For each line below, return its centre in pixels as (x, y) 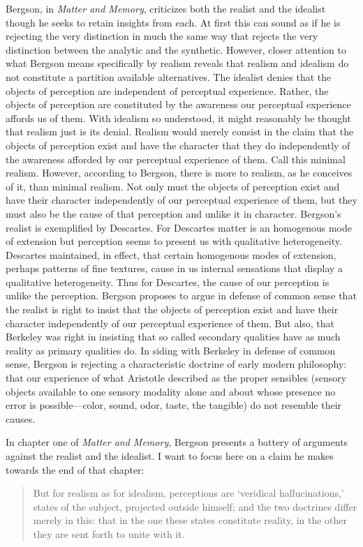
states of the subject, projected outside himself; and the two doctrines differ (195, 506)
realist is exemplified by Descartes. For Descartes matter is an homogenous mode (179, 227)
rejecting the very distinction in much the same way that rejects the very (162, 36)
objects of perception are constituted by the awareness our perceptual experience (178, 104)
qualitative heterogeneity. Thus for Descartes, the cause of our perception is (168, 282)
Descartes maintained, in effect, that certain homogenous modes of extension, (171, 254)
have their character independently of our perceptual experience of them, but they (181, 200)
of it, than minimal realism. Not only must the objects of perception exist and (173, 186)
